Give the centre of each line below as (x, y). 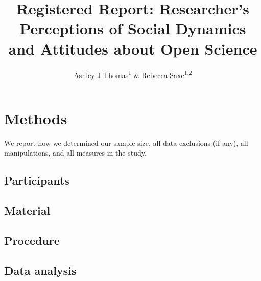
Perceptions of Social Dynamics (133, 28)
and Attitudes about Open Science (133, 48)
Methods (36, 118)
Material (27, 210)
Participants (37, 180)
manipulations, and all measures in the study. (75, 153)
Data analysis (40, 270)
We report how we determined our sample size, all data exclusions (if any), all (126, 143)
